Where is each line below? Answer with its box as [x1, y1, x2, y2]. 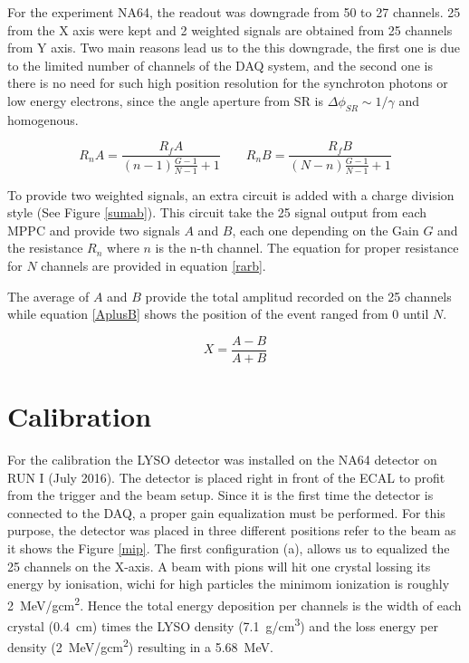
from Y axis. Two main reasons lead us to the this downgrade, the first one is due [7, 38, 460, 57]
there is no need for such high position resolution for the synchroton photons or [7, 73, 448, 92]
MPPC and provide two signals [7, 220, 180, 239]
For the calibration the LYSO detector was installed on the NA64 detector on [7, 449, 437, 468]
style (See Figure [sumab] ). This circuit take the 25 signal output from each [7, 203, 427, 222]
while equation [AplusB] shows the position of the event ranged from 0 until [7, 304, 429, 323]
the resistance [7, 238, 83, 257]
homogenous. [7, 110, 79, 129]
